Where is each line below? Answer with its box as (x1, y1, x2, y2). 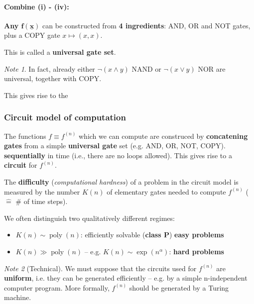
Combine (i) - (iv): (4, 1, 69, 11)
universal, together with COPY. (4, 73, 102, 84)
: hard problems (169, 246, 224, 256)
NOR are (198, 63, 226, 74)
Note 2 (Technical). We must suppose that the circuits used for (4, 263, 197, 273)
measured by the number (4, 186, 80, 197)
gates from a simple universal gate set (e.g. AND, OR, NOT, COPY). (4, 140, 226, 151)
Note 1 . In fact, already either (4, 63, 95, 74)
